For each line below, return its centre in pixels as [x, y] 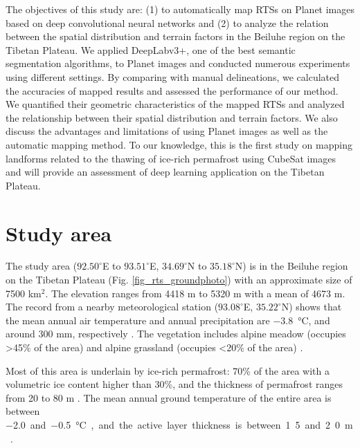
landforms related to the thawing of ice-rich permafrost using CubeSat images [171, 158]
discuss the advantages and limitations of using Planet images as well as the [167, 131]
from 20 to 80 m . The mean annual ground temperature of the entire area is [169, 397]
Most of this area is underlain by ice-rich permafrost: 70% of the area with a [168, 370]
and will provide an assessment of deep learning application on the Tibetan [165, 172]
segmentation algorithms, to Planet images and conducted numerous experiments [178, 63]
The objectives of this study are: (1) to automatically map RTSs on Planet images [180, 9]
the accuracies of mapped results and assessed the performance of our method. [172, 90]
